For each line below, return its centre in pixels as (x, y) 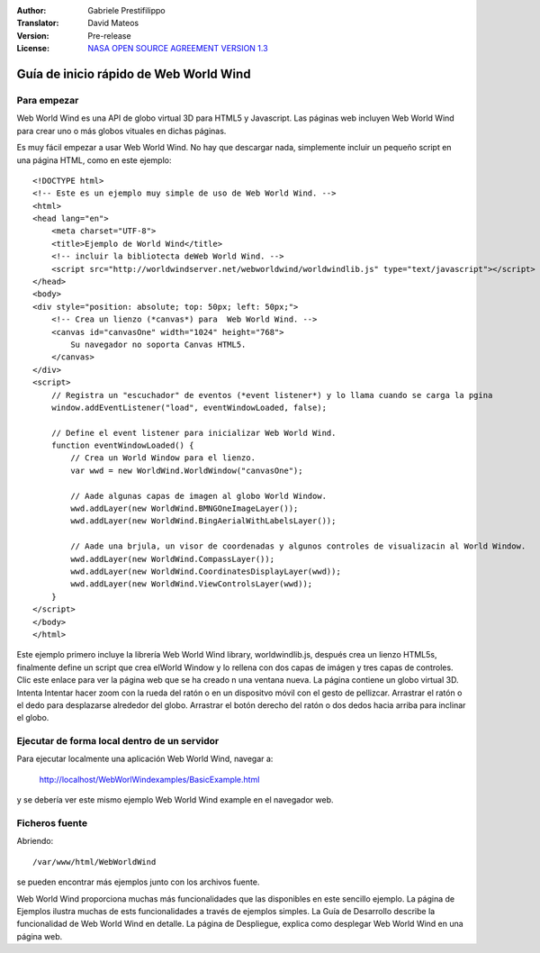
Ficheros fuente (52, 822)
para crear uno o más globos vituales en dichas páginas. (121, 131)
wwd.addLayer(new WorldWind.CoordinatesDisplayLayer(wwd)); (206, 572)
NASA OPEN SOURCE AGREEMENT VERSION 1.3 (178, 49)
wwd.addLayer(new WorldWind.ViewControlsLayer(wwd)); (192, 584)
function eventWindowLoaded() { (122, 445)
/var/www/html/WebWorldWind (94, 862)
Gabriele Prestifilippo (126, 10)
